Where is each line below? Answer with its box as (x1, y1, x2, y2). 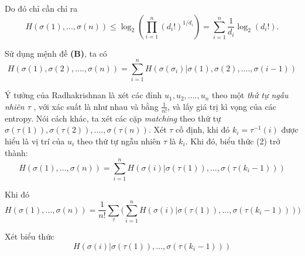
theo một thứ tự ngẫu (212, 89, 289, 101)
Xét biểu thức (5, 230, 54, 242)
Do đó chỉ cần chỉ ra (5, 2, 78, 14)
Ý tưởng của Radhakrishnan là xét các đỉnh (5, 89, 162, 101)
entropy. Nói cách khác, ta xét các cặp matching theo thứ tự (5, 112, 221, 124)
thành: (5, 146, 28, 158)
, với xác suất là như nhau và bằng (33, 100, 159, 112)
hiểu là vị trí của (5, 134, 65, 147)
